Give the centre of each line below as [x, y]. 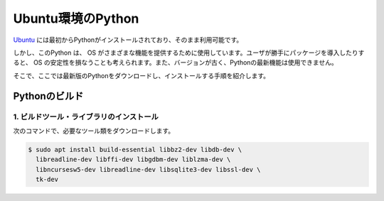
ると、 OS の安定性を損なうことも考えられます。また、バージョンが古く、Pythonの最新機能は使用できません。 [175, 63]
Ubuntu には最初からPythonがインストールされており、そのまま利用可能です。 [128, 40]
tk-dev [47, 180]
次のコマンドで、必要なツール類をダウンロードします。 [94, 131]
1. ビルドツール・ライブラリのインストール [86, 116]
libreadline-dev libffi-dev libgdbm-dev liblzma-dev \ [133, 159]
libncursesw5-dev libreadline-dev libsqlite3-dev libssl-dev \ [148, 169]
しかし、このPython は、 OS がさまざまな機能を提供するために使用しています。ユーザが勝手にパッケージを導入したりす [189, 53]
